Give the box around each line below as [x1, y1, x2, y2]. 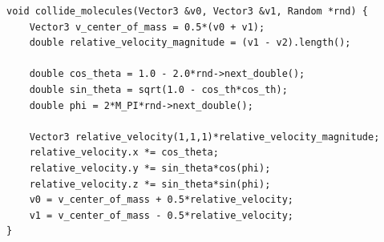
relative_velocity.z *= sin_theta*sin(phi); [29, 178, 271, 190]
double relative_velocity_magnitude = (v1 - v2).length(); [29, 37, 351, 49]
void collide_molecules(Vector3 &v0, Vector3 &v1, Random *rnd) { [6, 6, 369, 17]
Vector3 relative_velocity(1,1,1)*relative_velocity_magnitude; [29, 131, 380, 143]
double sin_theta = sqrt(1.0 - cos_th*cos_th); [29, 83, 288, 95]
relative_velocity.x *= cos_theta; [29, 147, 219, 159]
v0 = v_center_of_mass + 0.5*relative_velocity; [29, 194, 293, 206]
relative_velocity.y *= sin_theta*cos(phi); [29, 162, 271, 174]
